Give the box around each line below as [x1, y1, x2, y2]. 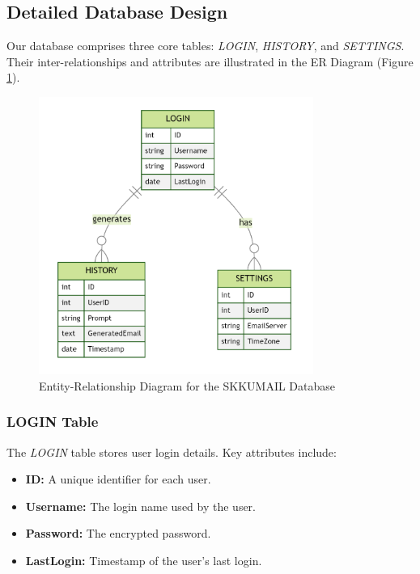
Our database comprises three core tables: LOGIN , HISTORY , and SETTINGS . [6, 37, 405, 54]
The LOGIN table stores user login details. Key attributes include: [6, 443, 337, 460]
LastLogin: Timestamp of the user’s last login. [25, 551, 262, 568]
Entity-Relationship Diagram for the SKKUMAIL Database [39, 377, 336, 394]
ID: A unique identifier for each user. [25, 471, 211, 487]
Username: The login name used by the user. [25, 497, 256, 514]
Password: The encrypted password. [25, 525, 211, 542]
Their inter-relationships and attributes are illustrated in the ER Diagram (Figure [6, 53, 414, 70]
